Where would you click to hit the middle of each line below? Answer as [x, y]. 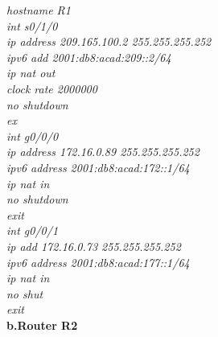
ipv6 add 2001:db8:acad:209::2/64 [89, 57]
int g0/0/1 [33, 230]
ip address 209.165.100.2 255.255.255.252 [109, 41]
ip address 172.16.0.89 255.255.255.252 [103, 152]
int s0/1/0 [32, 25]
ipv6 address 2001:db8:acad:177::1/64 [98, 262]
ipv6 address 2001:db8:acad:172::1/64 [98, 167]
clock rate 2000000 [52, 88]
